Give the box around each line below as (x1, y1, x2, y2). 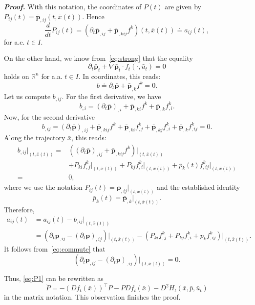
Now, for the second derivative (4, 112, 95, 122)
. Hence (82, 11, 105, 21)
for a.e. (4, 36, 25, 47)
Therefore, (4, 204, 35, 215)
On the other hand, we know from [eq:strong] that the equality (4, 53, 193, 63)
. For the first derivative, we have (62, 91, 161, 101)
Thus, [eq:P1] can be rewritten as (4, 273, 104, 283)
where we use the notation (4, 182, 83, 192)
